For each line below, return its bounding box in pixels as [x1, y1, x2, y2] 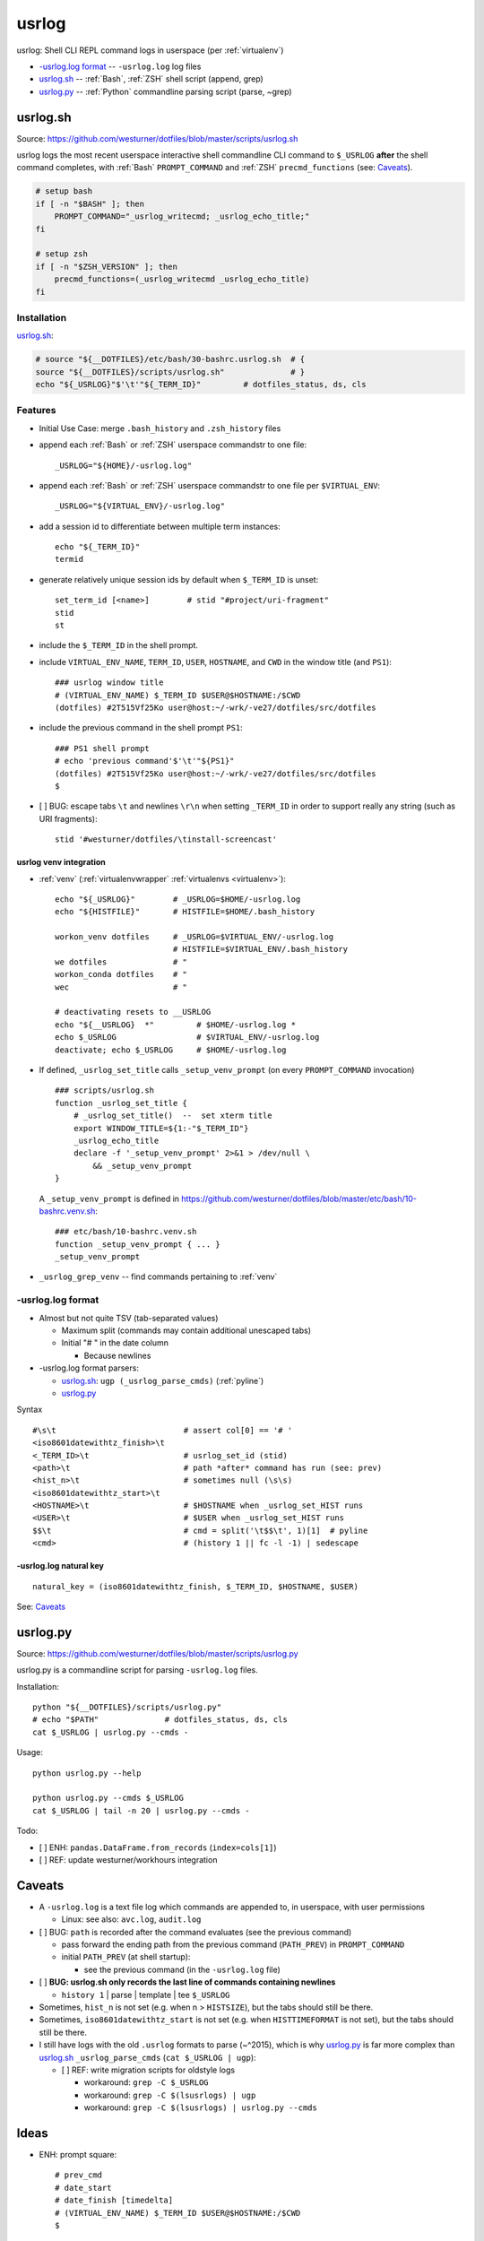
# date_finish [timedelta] [55, 2195, 174, 2205]
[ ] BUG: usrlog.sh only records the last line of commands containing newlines [39, 1977, 336, 1987]
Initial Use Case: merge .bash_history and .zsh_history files [39, 422, 281, 434]
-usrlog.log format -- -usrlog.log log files [39, 61, 202, 72]
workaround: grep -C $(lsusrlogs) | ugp [83, 2090, 256, 2100]
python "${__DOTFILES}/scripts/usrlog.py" [32, 1702, 222, 1712]
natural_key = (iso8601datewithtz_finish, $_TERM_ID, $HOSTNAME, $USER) [32, 1581, 359, 1591]
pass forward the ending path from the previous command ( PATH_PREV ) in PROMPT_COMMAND [61, 1939, 405, 1950]
